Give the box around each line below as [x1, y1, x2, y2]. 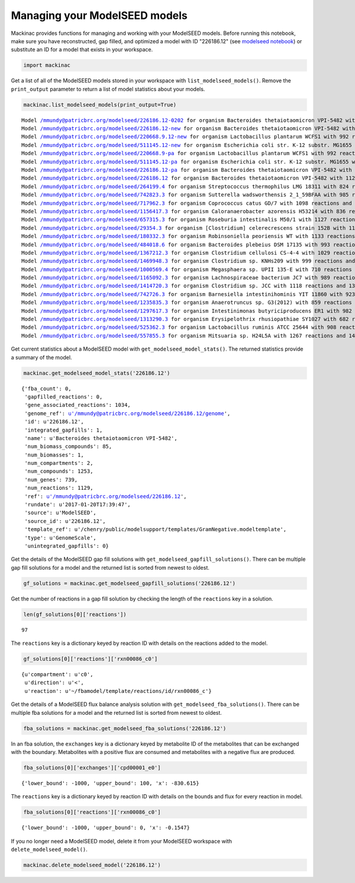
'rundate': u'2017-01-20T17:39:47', [24, 501, 131, 508]
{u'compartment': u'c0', [21, 671, 93, 678]
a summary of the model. [11, 354, 72, 361]
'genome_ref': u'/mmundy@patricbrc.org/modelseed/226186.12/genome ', [24, 410, 231, 417]
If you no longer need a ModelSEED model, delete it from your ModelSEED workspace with [11, 837, 232, 845]
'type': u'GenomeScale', [24, 534, 97, 541]
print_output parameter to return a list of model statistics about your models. [11, 85, 205, 92]
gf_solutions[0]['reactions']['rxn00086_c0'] [23, 656, 158, 663]
